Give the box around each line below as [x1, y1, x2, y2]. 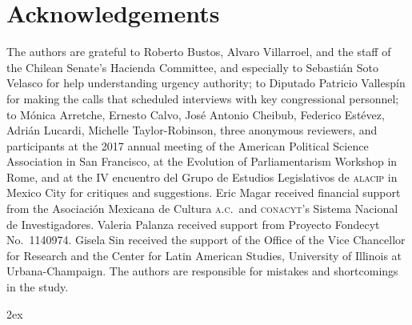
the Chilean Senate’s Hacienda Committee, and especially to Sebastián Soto [6, 58, 378, 75]
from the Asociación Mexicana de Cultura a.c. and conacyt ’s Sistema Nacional [6, 200, 398, 217]
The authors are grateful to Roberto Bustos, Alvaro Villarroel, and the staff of [6, 43, 391, 60]
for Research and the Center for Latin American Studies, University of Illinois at [6, 247, 402, 263]
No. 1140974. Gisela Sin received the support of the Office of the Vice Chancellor [6, 231, 406, 248]
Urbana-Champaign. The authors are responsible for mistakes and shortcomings [6, 263, 398, 279]
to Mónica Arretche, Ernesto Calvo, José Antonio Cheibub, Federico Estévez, [6, 106, 385, 122]
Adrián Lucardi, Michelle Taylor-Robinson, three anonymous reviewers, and [6, 122, 378, 138]
